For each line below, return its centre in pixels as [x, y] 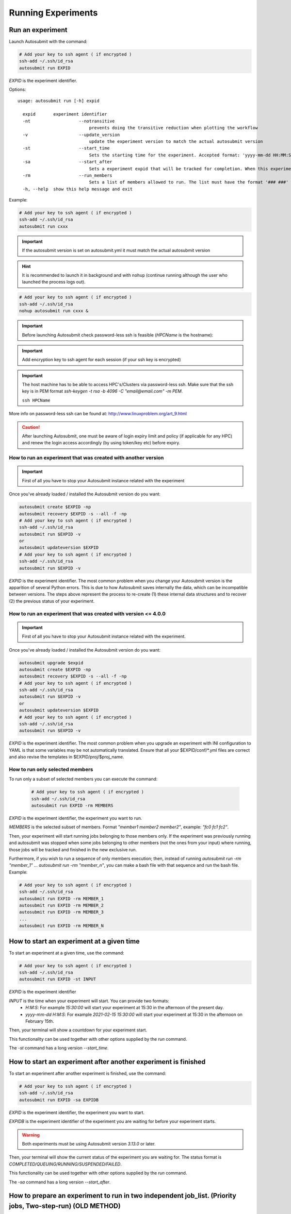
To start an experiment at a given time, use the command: [67, 953]
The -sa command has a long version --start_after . [60, 1182]
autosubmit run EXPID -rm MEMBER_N [61, 926]
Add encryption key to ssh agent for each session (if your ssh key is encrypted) [102, 360]
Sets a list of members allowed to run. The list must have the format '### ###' [189, 182]
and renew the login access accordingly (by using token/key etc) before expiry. [101, 443]
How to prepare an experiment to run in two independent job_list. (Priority [123, 1196]
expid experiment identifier [65, 114]
